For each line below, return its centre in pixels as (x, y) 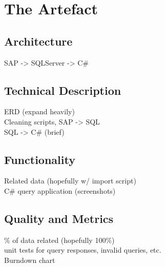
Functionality (40, 159)
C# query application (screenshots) (60, 190)
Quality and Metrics (59, 218)
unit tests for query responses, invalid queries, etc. (83, 250)
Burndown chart (30, 260)
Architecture (38, 41)
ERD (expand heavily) (39, 111)
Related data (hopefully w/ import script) (70, 181)
